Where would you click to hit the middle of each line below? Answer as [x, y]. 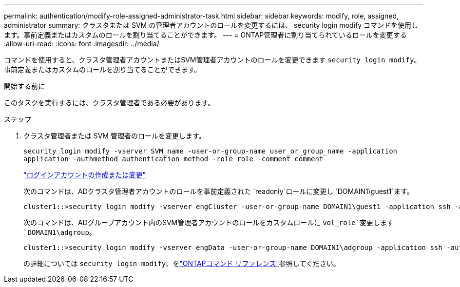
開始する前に [24, 86]
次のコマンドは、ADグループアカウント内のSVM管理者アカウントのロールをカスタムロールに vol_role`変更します [209, 222]
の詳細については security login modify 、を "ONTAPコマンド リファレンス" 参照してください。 [182, 263]
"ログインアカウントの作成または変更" [85, 175]
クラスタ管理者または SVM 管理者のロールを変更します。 [115, 136]
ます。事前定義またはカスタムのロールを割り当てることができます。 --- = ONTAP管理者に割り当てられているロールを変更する [205, 35]
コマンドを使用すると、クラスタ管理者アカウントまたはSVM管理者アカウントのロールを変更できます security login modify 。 [212, 60]
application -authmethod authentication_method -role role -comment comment [173, 159]
